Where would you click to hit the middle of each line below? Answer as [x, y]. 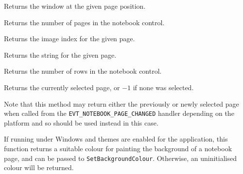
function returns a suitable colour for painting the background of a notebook [118, 148]
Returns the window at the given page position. [75, 6]
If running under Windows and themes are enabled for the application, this [116, 139]
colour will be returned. [39, 167]
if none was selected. [163, 87]
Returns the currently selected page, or [62, 87]
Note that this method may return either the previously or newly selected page [121, 103]
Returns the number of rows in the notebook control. [83, 71]
